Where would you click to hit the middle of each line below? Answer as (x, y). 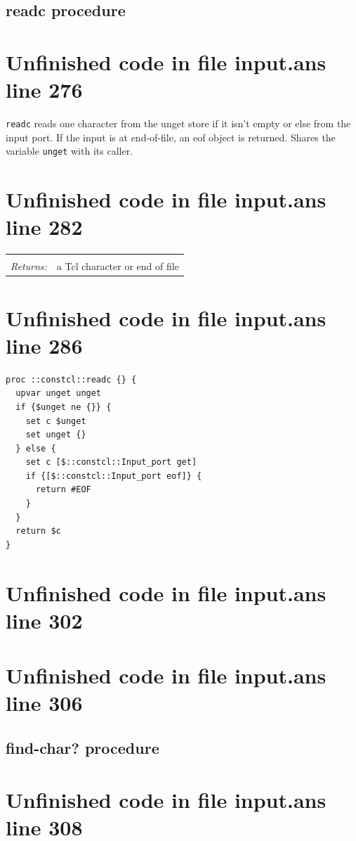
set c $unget (56, 421)
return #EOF (63, 490)
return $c (38, 531)
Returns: (29, 266)
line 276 (44, 90)
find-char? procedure (83, 747)
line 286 (44, 345)
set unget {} (56, 435)
